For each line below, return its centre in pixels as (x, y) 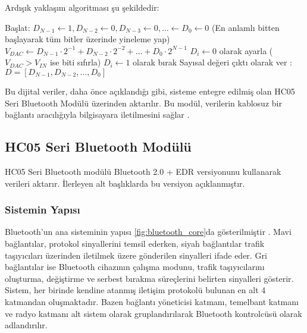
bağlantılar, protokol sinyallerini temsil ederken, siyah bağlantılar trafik (135, 243)
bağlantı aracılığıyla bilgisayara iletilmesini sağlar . (97, 114)
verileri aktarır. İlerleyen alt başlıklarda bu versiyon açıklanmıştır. (125, 183)
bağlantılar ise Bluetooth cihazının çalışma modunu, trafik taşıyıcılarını (135, 267)
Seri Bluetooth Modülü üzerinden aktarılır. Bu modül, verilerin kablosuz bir (143, 103)
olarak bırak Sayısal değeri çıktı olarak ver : (212, 62)
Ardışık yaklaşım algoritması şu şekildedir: (82, 7)
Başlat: (18, 27)
